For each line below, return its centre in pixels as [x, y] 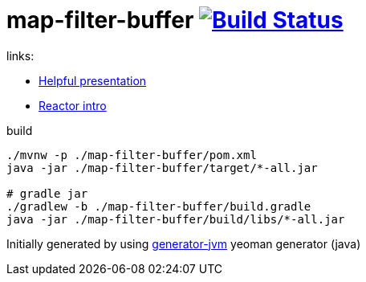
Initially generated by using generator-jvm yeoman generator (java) [184, 243]
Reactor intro [73, 105]
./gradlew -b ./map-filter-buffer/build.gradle [159, 206]
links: [20, 55]
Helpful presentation [93, 80]
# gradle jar [47, 193]
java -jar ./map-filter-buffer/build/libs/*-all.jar [176, 219]
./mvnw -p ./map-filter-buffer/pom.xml [132, 155]
